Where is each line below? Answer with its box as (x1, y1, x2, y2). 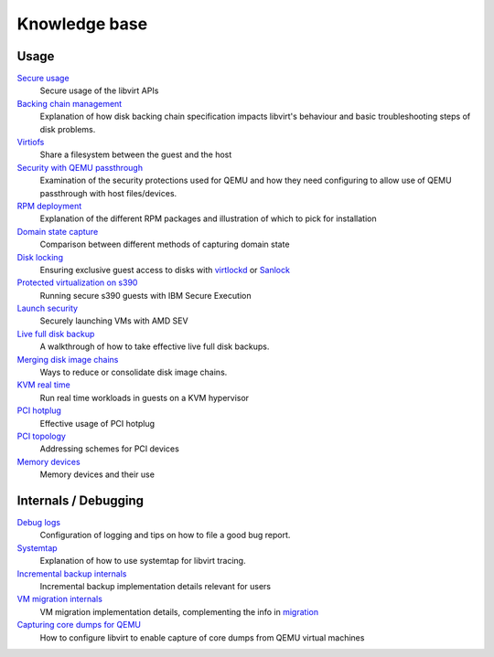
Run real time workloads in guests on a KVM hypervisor (39, 392, 250, 403)
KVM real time (16, 379, 70, 390)
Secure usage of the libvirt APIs (39, 85, 159, 96)
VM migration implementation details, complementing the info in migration (39, 606, 319, 617)
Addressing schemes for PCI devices (39, 443, 180, 454)
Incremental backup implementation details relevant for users (39, 581, 272, 592)
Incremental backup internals (16, 567, 127, 579)
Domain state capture (16, 226, 99, 237)
